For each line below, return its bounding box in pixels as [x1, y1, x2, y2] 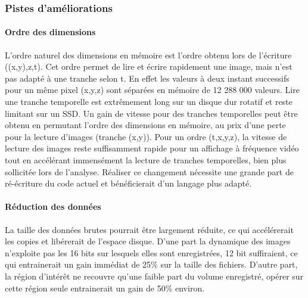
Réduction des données [5, 200, 101, 213]
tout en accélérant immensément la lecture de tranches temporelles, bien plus [5, 153, 287, 166]
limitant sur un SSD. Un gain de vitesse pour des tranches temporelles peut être [5, 107, 298, 119]
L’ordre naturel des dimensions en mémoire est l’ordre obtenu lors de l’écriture [5, 48, 292, 61]
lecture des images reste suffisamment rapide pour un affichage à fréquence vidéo [5, 142, 299, 154]
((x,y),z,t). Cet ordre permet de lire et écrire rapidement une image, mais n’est [5, 60, 293, 73]
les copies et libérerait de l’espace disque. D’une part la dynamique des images [5, 235, 291, 247]
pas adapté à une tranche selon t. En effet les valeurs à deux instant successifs [5, 72, 290, 84]
